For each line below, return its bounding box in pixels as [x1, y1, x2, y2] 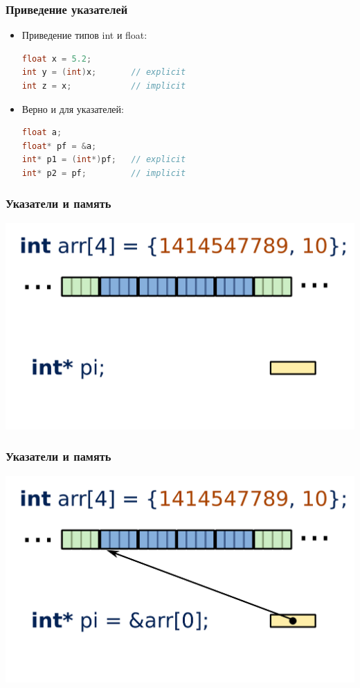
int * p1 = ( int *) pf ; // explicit [21, 155, 186, 165]
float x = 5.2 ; [21, 53, 92, 64]
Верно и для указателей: [21, 101, 124, 116]
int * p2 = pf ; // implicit [21, 168, 186, 178]
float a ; [21, 127, 62, 138]
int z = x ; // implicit [21, 81, 186, 91]
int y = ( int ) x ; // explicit [21, 67, 186, 78]
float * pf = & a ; [21, 141, 97, 151]
